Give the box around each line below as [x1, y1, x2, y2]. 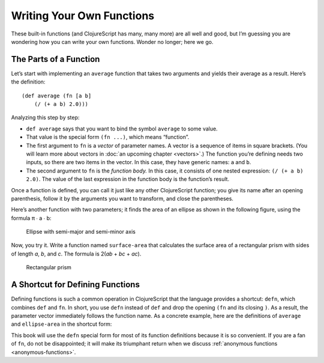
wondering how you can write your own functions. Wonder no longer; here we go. [11, 38, 214, 45]
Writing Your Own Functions [11, 9, 155, 22]
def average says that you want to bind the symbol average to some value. [26, 125, 218, 132]
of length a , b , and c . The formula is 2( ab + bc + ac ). [11, 250, 142, 257]
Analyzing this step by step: [11, 114, 80, 121]
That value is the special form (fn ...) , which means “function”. [26, 133, 190, 141]
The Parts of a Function [11, 54, 100, 64]
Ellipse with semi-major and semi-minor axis [26, 228, 136, 236]
